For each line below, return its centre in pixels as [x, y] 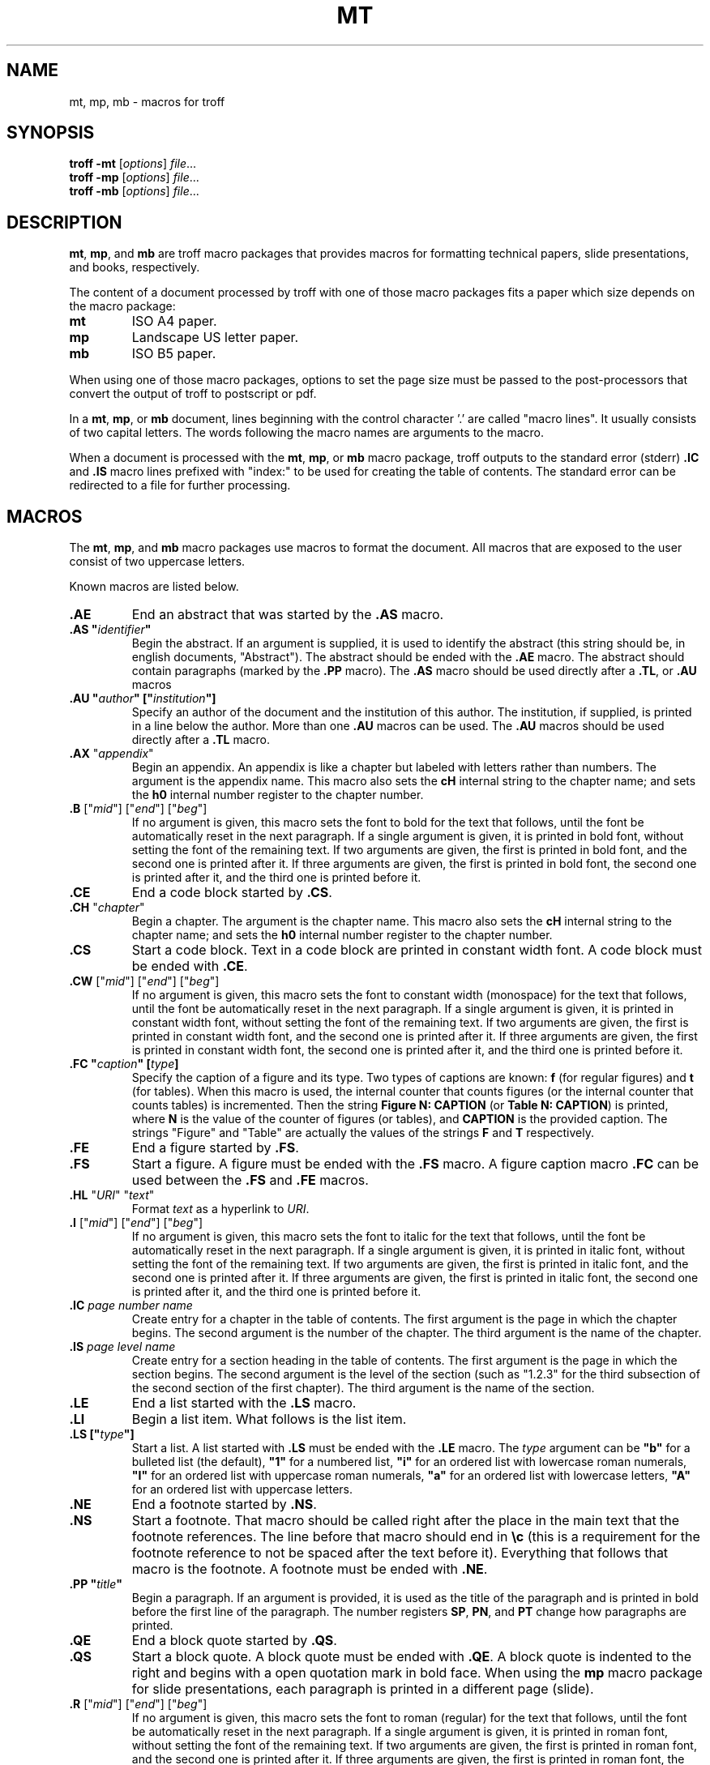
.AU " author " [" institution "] [143, 699]
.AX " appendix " [111, 754]
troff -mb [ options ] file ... [134, 191]
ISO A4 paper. [174, 321]
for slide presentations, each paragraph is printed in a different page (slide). [363, 1689]
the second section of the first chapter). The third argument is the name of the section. [363, 1388]
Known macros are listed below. [154, 587]
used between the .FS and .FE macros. [250, 1180]
